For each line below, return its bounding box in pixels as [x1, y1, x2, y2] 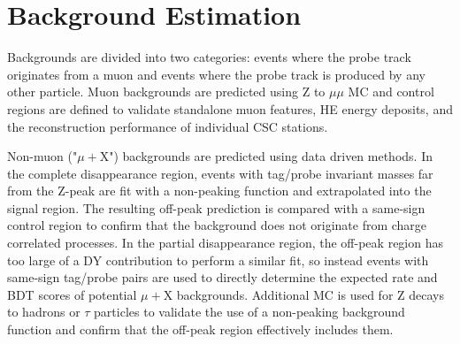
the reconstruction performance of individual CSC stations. [7, 117, 328, 135]
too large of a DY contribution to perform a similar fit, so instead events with [7, 250, 429, 269]
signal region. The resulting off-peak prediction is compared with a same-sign [7, 198, 425, 217]
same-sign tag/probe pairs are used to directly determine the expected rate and [7, 268, 438, 287]
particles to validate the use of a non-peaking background [94, 302, 405, 321]
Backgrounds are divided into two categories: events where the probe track [7, 48, 411, 66]
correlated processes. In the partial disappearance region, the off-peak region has [7, 233, 443, 252]
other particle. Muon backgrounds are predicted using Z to [7, 82, 326, 101]
